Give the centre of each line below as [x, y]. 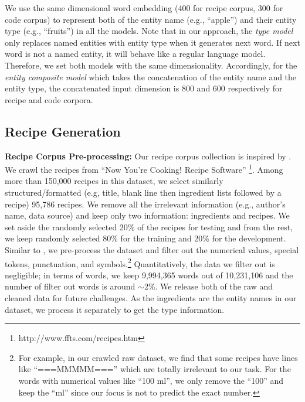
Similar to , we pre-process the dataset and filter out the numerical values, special [152, 249]
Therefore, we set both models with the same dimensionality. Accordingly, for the [151, 65]
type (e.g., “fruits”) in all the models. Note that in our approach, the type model [149, 31]
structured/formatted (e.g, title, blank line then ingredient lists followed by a [143, 192]
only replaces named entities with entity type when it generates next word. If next [152, 42]
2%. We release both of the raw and [208, 286]
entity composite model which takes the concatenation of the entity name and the [151, 76]
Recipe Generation [63, 131]
